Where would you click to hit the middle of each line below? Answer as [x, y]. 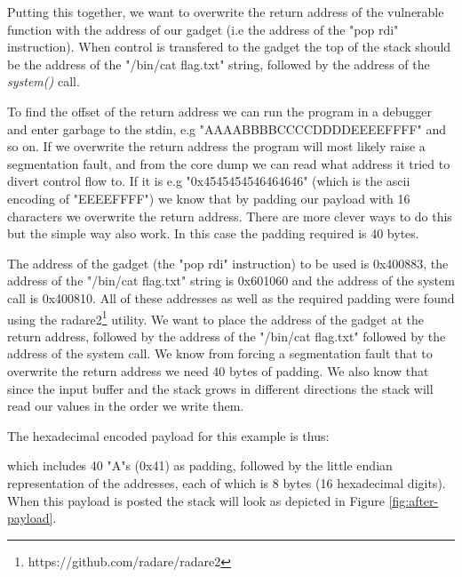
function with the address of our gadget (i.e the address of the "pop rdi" [203, 29]
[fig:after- [414, 500]
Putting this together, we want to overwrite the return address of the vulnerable [226, 12]
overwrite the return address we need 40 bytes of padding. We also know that [218, 370]
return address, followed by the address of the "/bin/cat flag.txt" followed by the [227, 336]
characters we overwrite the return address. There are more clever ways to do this [230, 216]
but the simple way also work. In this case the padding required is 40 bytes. [213, 233]
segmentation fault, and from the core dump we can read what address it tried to [229, 163]
